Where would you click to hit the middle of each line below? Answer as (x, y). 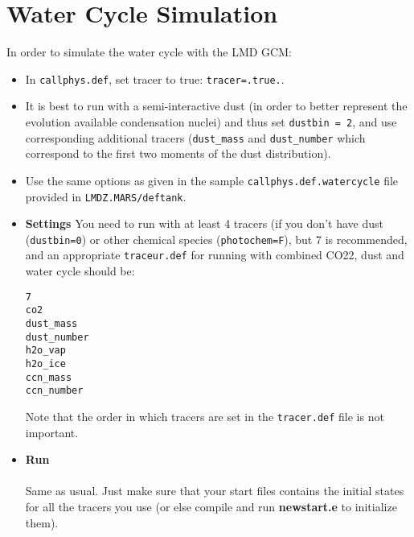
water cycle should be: (80, 271)
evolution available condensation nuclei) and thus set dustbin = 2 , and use (211, 121)
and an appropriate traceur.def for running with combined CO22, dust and (215, 255)
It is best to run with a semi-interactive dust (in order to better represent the (216, 106)
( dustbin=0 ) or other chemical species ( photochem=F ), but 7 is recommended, (216, 239)
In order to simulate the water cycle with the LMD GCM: (149, 52)
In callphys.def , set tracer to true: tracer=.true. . (155, 78)
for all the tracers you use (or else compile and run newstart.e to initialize (211, 506)
